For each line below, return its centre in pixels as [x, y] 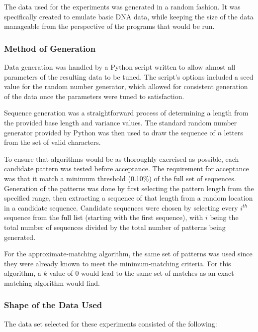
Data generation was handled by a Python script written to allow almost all [120, 67]
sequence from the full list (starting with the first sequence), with [104, 217]
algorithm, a [23, 273]
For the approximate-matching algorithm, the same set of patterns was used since [128, 254]
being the [224, 217]
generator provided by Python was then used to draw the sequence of [110, 132]
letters [233, 132]
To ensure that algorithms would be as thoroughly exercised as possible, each [122, 159]
